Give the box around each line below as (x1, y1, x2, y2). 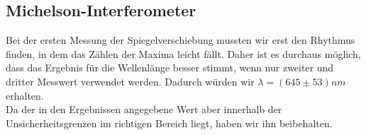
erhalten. (6, 88, 44, 102)
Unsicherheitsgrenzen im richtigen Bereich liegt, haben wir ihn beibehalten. (6, 115, 333, 130)
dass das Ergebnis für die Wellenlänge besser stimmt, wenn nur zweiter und (6, 60, 334, 75)
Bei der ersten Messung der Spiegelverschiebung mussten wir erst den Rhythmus (6, 33, 355, 47)
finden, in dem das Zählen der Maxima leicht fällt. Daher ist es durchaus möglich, (6, 46, 361, 61)
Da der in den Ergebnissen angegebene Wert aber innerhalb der (6, 102, 282, 117)
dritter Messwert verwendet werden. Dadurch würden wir (6, 74, 255, 88)
